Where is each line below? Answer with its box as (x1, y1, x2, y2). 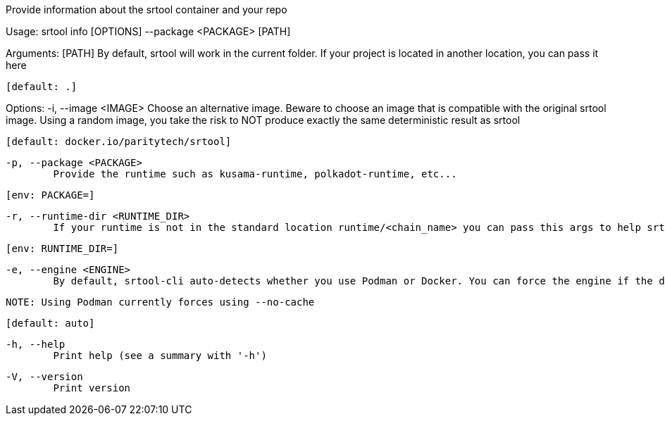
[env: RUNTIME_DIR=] (6, 243, 119, 254)
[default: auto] (6, 318, 95, 329)
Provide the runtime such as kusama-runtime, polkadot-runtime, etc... (53, 168, 457, 180)
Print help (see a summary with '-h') (53, 350, 267, 361)
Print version (53, 382, 131, 394)
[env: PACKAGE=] (6, 189, 95, 201)
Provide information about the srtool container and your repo (6, 4, 287, 15)
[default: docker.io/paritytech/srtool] (6, 136, 232, 147)
